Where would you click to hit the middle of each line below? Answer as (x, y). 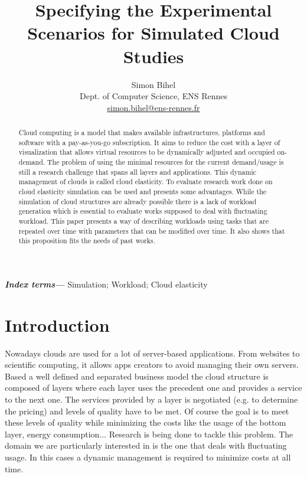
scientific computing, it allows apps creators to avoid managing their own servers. (152, 365)
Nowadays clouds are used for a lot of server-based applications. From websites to (152, 353)
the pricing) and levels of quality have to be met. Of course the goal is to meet (147, 411)
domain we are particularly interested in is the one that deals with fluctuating (146, 445)
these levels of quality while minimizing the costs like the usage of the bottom (146, 422)
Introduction (57, 324)
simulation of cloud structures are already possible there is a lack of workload (138, 201)
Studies (153, 56)
